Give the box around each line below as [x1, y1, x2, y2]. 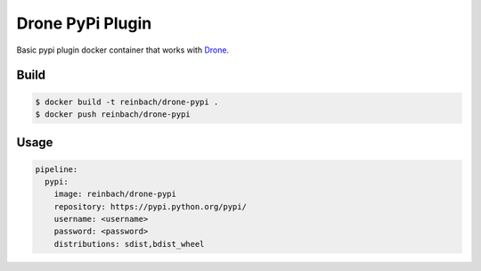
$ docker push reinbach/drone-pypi [35, 109, 191, 119]
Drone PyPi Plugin [16, 13, 152, 33]
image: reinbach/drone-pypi [53, 189, 177, 200]
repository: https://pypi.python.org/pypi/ [53, 201, 247, 211]
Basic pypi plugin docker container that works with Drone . [16, 45, 230, 55]
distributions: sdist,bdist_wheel [53, 239, 205, 249]
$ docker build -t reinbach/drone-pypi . [35, 96, 219, 107]
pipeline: [35, 164, 78, 174]
